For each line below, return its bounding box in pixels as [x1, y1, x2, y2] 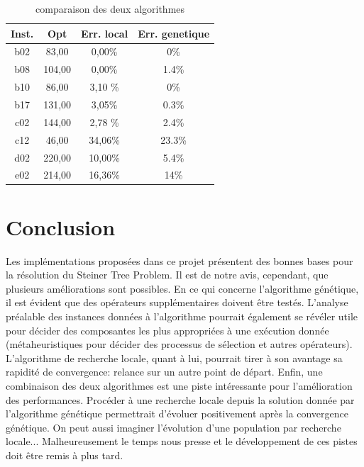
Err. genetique [138, 26, 210, 40]
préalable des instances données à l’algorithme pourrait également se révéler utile [6, 308, 358, 323]
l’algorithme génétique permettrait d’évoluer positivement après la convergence [6, 406, 348, 421]
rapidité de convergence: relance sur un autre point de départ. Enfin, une [6, 364, 323, 379]
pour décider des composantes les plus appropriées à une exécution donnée [6, 322, 329, 337]
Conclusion [6, 212, 116, 241]
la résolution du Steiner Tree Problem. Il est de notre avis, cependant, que [6, 267, 329, 282]
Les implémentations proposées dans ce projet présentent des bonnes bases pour [6, 253, 353, 268]
